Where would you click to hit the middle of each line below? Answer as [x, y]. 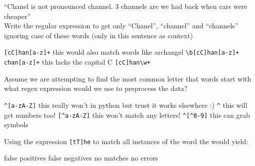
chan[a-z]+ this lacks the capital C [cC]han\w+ [77, 62]
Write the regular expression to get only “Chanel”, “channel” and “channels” [121, 26]
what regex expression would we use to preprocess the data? [96, 88]
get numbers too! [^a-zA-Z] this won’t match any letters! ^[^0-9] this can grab [127, 115]
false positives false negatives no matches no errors [81, 158]
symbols [16, 124]
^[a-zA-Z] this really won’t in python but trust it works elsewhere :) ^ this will [126, 105]
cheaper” [17, 16]
